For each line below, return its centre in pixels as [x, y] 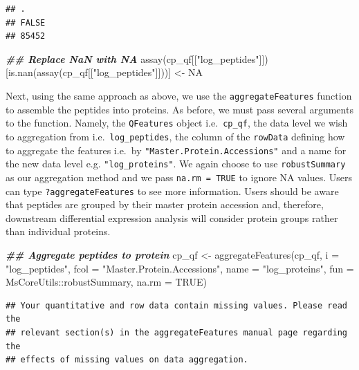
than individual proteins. [58, 231]
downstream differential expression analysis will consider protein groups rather [172, 218]
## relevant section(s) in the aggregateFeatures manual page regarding [176, 332]
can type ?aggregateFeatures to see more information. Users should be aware [172, 191]
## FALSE [26, 22]
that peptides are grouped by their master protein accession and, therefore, [165, 204]
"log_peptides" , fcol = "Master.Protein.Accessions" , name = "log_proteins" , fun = [180, 268]
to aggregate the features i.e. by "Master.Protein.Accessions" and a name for [176, 150]
